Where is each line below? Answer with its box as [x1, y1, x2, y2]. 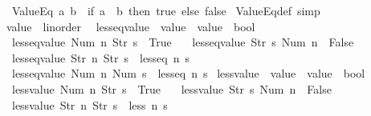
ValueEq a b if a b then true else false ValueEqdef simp [11, 2, 320, 18]
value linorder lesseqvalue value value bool [6, 18, 255, 34]
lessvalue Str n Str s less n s [11, 96, 168, 113]
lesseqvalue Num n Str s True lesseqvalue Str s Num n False [11, 34, 354, 50]
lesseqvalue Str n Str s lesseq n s [11, 49, 190, 66]
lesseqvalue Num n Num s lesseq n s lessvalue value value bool [11, 65, 365, 82]
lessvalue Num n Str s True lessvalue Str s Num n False [11, 80, 332, 97]
